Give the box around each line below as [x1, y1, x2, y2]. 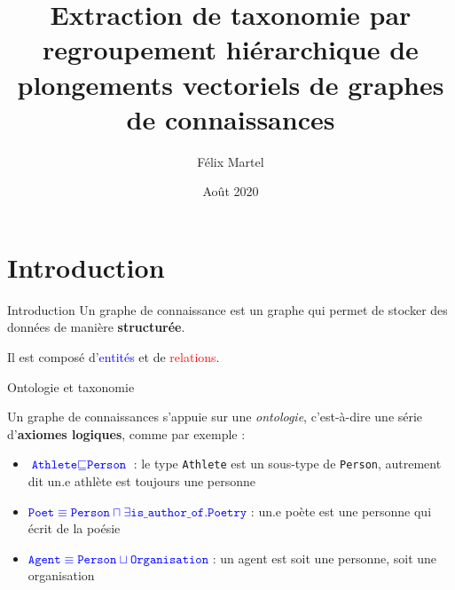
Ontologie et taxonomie [7, 377, 135, 396]
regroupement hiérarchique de [43, 31, 419, 67]
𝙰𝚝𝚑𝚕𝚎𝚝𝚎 [31, 459, 78, 472]
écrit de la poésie [27, 519, 121, 538]
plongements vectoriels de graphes [17, 66, 444, 102]
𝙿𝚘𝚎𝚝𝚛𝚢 [208, 506, 247, 519]
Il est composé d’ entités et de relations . [7, 348, 220, 366]
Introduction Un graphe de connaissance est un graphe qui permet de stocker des [7, 300, 448, 319]
